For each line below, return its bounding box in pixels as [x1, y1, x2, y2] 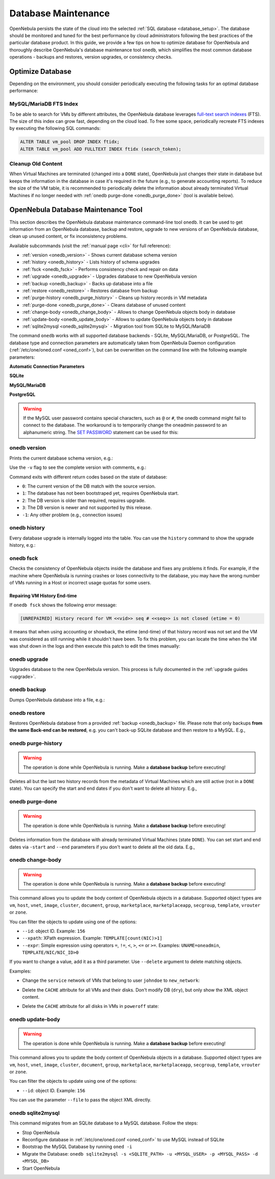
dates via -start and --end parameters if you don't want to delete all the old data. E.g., [9, 844, 196, 850]
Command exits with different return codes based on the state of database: [9, 474, 168, 480]
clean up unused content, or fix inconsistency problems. [9, 233, 128, 239]
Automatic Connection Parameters [9, 363, 85, 369]
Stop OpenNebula [22, 1129, 60, 1136]
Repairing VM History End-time [9, 593, 77, 599]
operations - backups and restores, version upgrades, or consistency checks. [9, 54, 173, 60]
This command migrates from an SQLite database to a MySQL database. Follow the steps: [9, 1120, 198, 1126]
